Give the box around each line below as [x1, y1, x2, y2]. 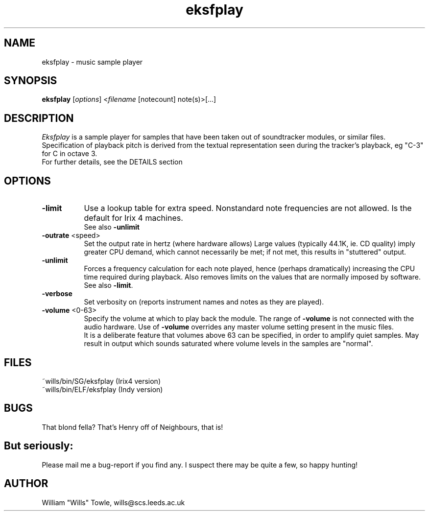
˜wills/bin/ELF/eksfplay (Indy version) [42, 385, 163, 394]
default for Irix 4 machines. [84, 213, 183, 223]
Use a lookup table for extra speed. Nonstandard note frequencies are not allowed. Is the [84, 203, 412, 213]
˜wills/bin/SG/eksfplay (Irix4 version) [42, 376, 161, 385]
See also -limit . [84, 281, 133, 290]
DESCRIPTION [4, 112, 74, 124]
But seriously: [4, 440, 73, 452]
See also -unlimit [84, 223, 140, 232]
